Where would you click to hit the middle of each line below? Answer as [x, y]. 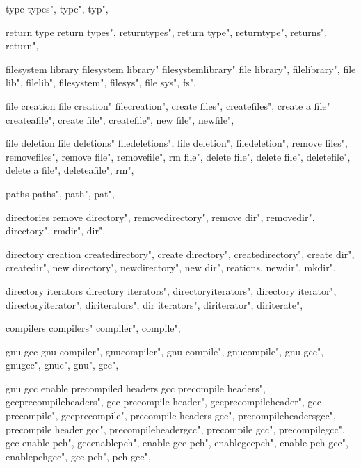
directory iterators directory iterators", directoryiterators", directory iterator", [171, 290]
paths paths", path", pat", [60, 193]
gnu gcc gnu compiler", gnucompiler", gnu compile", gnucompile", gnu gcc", [165, 351]
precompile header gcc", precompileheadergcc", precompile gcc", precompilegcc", [175, 429]
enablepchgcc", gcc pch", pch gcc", [78, 456]
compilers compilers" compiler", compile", [93, 328]
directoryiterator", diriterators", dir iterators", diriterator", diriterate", [154, 304]
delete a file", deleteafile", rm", [70, 170]
